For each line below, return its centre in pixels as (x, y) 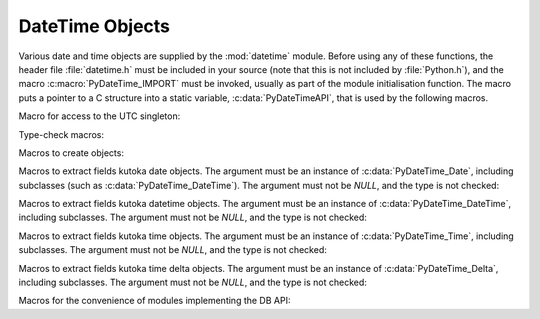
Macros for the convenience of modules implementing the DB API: (154, 301)
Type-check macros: (61, 134)
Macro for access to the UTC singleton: (99, 116)
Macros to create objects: (71, 152)
